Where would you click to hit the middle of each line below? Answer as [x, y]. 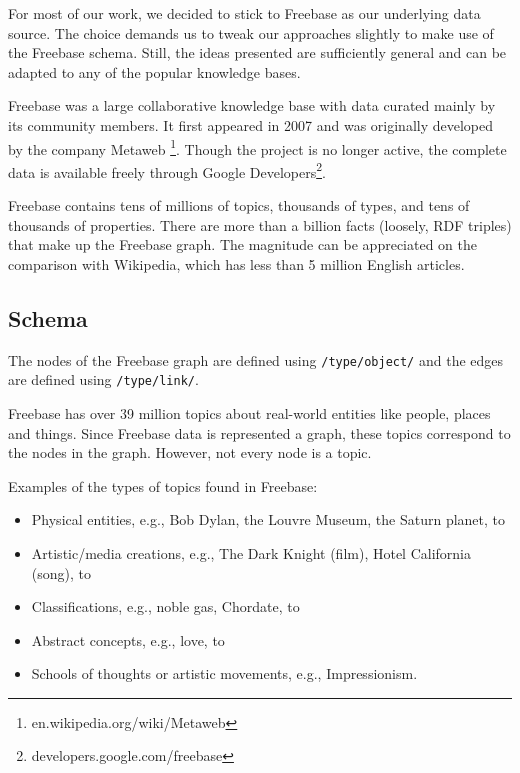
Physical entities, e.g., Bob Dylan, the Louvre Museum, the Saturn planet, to [268, 519]
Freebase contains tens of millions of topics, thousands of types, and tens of [239, 205]
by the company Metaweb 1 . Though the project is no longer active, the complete [257, 147]
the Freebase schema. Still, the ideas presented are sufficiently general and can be [257, 52]
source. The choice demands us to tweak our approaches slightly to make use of [251, 32]
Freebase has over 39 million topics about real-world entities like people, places [249, 412]
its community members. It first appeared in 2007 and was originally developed [251, 124]
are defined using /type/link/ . [103, 379]
